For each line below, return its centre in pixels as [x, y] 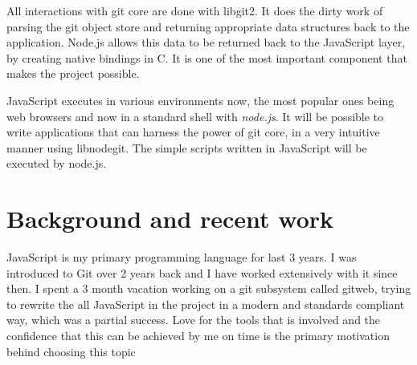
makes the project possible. [73, 73]
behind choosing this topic [71, 351]
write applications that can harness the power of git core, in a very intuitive [193, 132]
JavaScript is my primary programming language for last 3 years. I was [182, 257]
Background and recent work [170, 219]
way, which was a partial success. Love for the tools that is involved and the [194, 320]
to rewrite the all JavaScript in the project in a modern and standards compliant [206, 304]
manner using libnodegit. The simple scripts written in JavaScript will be [187, 147]
